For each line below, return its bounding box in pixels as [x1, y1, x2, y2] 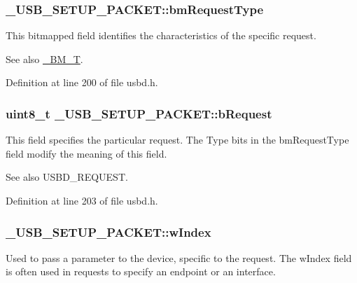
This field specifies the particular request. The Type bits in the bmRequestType [6, 132, 349, 147]
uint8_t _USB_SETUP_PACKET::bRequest [6, 104, 272, 122]
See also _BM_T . [6, 51, 83, 66]
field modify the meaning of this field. [6, 146, 167, 160]
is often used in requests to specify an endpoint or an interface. [6, 264, 276, 279]
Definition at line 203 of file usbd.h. [6, 193, 158, 207]
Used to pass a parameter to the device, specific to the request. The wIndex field [6, 250, 352, 265]
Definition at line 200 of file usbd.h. [6, 75, 158, 90]
